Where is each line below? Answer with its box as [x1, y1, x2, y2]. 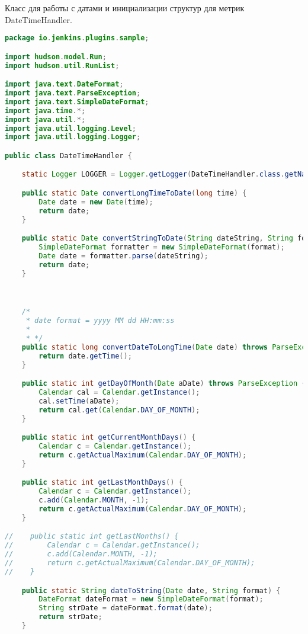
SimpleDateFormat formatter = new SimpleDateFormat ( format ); [38, 243, 285, 251]
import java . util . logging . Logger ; [5, 133, 141, 142]
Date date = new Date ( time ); [38, 197, 153, 206]
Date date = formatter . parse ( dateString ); [38, 251, 208, 260]
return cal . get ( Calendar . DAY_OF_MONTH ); [38, 405, 200, 414]
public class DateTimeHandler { [5, 151, 132, 160]
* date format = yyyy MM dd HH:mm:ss [25, 316, 175, 325]
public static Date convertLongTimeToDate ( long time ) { [21, 188, 247, 197]
